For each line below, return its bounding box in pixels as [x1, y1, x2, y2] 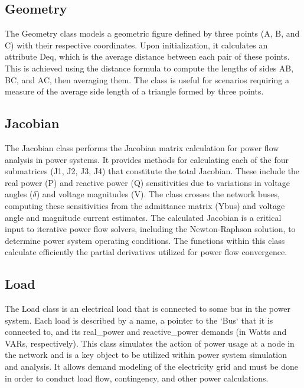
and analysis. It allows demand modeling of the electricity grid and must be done [5, 360, 298, 373]
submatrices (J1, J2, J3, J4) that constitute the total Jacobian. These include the [5, 165, 300, 177]
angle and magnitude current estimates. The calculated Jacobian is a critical [5, 211, 282, 223]
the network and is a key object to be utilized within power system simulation [5, 348, 287, 361]
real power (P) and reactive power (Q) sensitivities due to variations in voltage [5, 176, 290, 188]
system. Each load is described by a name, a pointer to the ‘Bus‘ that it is [5, 314, 273, 326]
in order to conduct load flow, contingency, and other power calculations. [5, 371, 269, 384]
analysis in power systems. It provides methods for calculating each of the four [5, 153, 289, 165]
